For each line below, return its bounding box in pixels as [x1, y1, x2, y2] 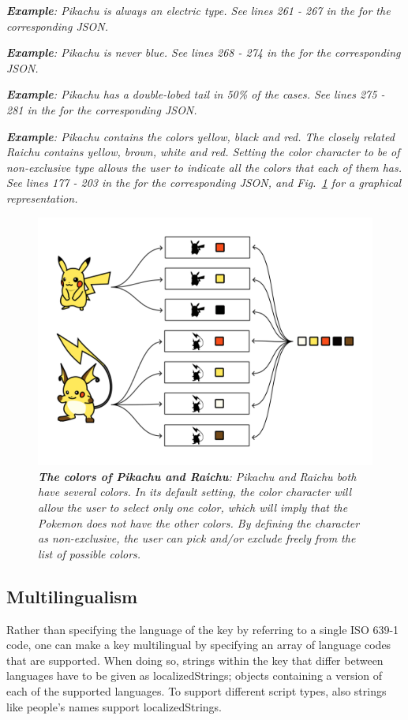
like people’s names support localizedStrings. [6, 698, 223, 714]
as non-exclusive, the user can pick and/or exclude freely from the [38, 530, 356, 547]
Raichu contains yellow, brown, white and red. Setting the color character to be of [6, 144, 400, 160]
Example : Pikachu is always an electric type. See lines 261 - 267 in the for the [6, 2, 391, 18]
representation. [6, 189, 78, 206]
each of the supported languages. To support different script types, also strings [6, 682, 387, 699]
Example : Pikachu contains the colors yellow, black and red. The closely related [6, 128, 395, 144]
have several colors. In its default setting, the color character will [38, 483, 352, 500]
